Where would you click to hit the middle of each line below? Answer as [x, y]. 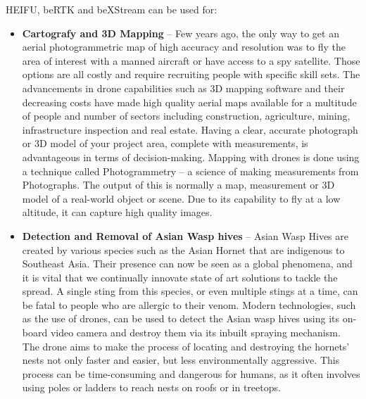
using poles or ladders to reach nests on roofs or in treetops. [151, 387]
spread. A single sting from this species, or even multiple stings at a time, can [190, 291]
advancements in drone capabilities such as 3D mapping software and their [183, 88]
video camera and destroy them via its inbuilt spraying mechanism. [195, 332]
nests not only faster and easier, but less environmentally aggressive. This [181, 360]
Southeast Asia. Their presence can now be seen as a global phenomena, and [187, 264]
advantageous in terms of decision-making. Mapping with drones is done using [191, 157]
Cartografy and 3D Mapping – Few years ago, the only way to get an [181, 33]
